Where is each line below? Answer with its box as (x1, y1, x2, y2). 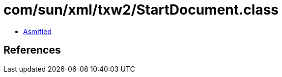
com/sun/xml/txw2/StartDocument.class (3, 1, 279, 18)
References (3, 44, 61, 57)
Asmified (23, 27, 52, 36)
